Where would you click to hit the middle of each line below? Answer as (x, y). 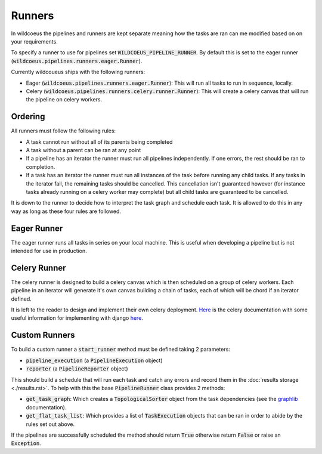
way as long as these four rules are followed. (66, 211)
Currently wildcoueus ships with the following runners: (78, 72)
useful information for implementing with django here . (77, 318)
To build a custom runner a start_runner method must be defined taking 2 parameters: (121, 350)
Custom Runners (43, 335)
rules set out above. (50, 424)
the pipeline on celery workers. (64, 100)
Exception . (26, 443)
